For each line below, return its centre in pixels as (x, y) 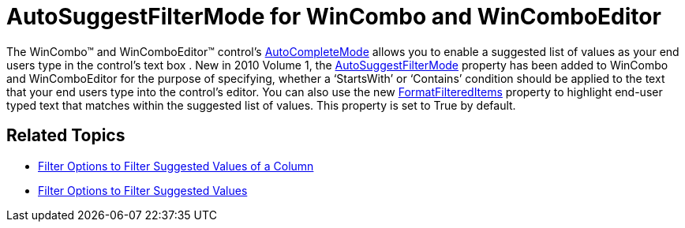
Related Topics (66, 136)
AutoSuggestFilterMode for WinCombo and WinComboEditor (334, 17)
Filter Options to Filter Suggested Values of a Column (176, 166)
